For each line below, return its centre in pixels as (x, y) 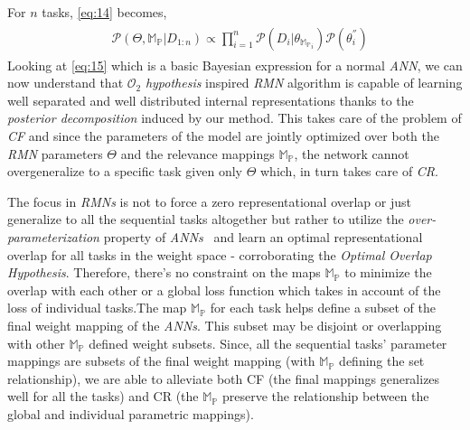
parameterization (53, 237)
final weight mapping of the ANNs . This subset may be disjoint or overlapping (225, 325)
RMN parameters (55, 153)
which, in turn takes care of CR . (349, 171)
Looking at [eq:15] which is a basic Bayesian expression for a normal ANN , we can (235, 65)
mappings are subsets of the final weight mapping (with (161, 361)
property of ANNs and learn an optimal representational (263, 237)
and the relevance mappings (197, 153)
